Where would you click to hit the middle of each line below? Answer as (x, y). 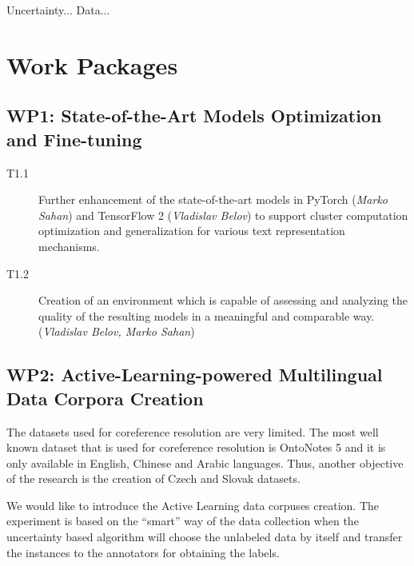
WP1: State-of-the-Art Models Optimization (194, 116)
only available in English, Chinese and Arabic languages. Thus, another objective (205, 462)
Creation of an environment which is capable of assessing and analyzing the (223, 300)
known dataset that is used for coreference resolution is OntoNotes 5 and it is (196, 447)
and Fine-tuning (74, 139)
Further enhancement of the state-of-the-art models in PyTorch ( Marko (213, 199)
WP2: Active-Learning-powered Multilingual (195, 375)
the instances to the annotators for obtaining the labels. (143, 552)
